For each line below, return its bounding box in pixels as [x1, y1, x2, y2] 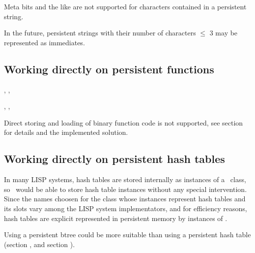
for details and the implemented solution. [4, 127, 128, 137]
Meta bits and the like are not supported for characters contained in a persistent [4, 1, 247, 11]
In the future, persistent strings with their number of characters [4, 28, 196, 38]
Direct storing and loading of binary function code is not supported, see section [4, 117, 243, 127]
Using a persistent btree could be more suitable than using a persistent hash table [4, 229, 251, 240]
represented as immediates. [4, 37, 85, 47]
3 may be [209, 28, 238, 38]
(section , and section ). [4, 239, 75, 249]
